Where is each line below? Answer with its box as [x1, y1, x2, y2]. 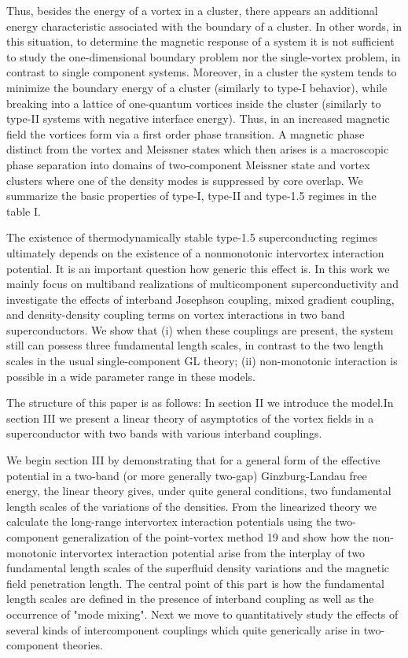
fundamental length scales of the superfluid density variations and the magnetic [6, 560, 389, 576]
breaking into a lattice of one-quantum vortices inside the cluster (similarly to [6, 94, 381, 111]
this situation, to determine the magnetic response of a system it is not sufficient [6, 33, 395, 50]
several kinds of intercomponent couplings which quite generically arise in [6, 621, 361, 638]
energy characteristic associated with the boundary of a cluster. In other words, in [6, 17, 402, 34]
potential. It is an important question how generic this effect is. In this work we [6, 260, 390, 276]
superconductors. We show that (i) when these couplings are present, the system [6, 321, 394, 338]
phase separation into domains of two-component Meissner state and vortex [6, 156, 370, 172]
